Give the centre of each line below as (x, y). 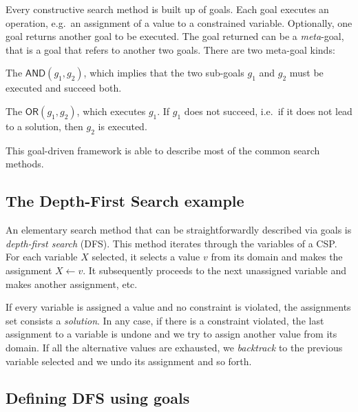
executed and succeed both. (64, 88)
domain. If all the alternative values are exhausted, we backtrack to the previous (174, 347)
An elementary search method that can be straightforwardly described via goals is (179, 230)
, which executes (111, 111)
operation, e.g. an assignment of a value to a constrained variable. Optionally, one (179, 22)
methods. (25, 164)
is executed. (123, 126)
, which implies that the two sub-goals (164, 73)
